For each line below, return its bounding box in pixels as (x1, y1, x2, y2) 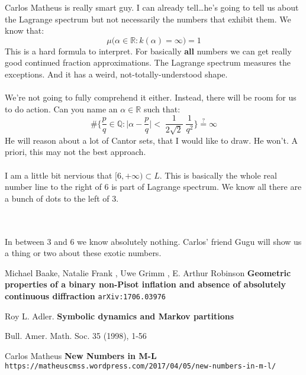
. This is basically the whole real (159, 169, 277, 181)
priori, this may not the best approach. (5, 146, 146, 158)
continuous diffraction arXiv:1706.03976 (5, 289, 166, 302)
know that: (5, 24, 44, 37)
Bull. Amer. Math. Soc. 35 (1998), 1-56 (5, 329, 147, 342)
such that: (143, 102, 181, 115)
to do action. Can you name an (5, 102, 118, 115)
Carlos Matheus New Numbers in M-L (5, 349, 157, 361)
